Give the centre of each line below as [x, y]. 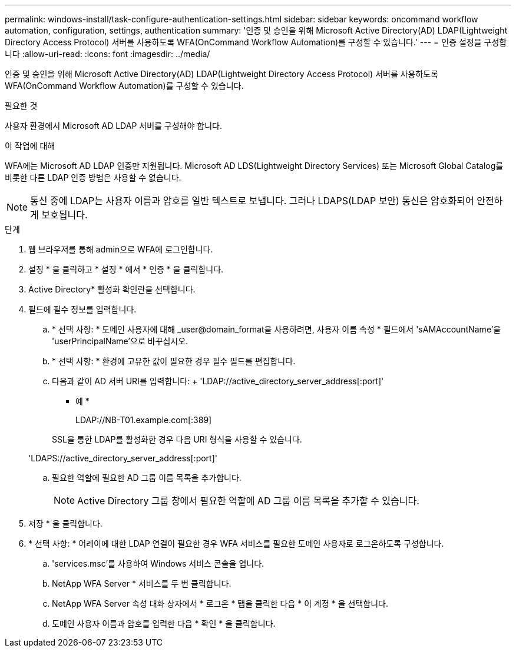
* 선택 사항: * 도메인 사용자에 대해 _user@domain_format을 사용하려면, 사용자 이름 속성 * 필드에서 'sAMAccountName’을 [277, 329]
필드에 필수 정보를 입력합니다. [82, 309]
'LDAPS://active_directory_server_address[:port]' [123, 458]
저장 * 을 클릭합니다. [65, 523]
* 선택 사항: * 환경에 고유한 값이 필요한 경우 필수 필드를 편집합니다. [174, 361]
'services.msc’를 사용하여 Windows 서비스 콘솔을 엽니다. [158, 563]
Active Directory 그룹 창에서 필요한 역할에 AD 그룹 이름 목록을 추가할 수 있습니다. [248, 501]
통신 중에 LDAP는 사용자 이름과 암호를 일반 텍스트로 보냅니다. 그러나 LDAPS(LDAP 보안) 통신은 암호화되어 [252, 201]
